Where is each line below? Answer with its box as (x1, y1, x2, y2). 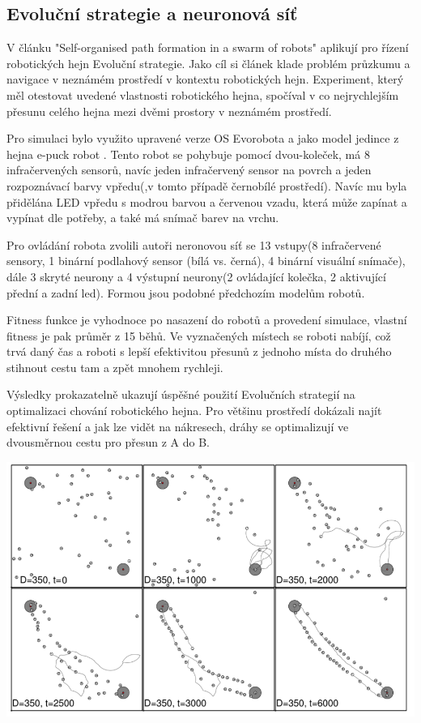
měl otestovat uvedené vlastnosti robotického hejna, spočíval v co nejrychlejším (6, 86, 399, 103)
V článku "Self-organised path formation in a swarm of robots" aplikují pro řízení (6, 39, 409, 56)
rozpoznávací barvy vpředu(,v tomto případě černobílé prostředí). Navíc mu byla (6, 177, 407, 194)
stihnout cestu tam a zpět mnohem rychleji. (6, 358, 223, 375)
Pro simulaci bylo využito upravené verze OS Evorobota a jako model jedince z (6, 130, 399, 147)
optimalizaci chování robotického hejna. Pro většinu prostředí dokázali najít (6, 402, 382, 419)
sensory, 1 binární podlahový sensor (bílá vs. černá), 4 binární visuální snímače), (6, 252, 406, 269)
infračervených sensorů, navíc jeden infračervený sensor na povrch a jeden (6, 161, 372, 178)
